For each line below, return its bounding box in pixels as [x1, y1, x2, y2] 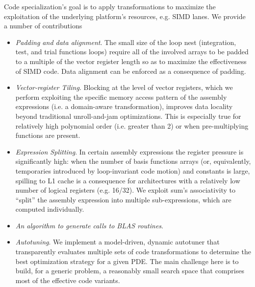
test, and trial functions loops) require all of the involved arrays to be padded [15, 46, 249, 57]
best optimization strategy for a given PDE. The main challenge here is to [15, 256, 239, 266]
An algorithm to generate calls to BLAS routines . [15, 220, 163, 230]
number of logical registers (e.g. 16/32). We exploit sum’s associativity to [15, 185, 235, 195]
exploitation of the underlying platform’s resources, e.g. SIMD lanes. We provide [4, 11, 246, 21]
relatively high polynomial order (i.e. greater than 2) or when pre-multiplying [15, 120, 249, 131]
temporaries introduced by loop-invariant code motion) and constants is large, [15, 165, 250, 176]
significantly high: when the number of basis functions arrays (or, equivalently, [15, 156, 251, 166]
